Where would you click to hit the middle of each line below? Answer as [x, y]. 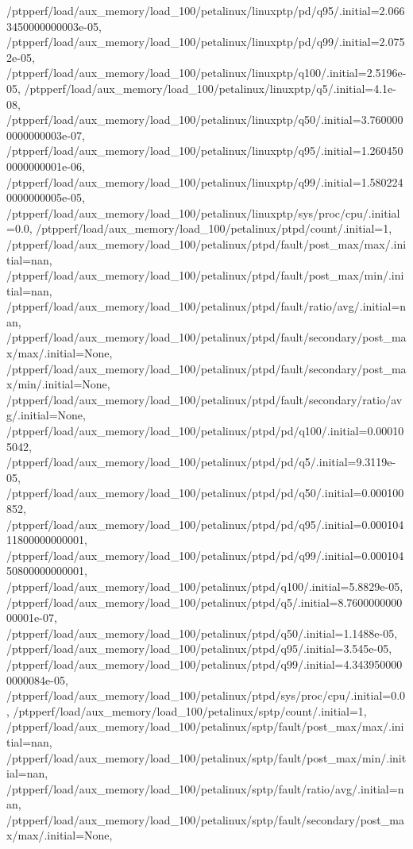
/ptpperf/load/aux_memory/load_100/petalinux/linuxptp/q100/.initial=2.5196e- [206, 73]
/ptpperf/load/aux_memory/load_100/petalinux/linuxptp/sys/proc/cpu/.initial [203, 212]
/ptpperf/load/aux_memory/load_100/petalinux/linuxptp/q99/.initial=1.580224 [205, 181]
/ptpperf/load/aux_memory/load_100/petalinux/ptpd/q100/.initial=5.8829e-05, [205, 586]
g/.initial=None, [46, 415]
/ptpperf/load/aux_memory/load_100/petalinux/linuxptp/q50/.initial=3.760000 [205, 120]
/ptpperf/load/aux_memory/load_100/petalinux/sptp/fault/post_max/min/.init [206, 757]
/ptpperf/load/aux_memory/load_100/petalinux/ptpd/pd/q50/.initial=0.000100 [205, 493]
